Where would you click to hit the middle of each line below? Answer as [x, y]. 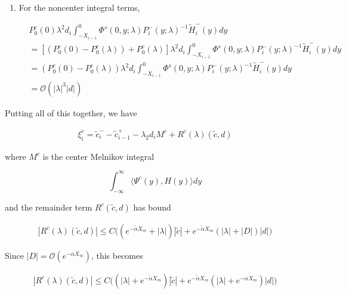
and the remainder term [49, 207]
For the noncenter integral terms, [79, 7]
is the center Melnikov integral [98, 156]
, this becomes [117, 255]
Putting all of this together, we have [71, 112]
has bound [152, 207]
